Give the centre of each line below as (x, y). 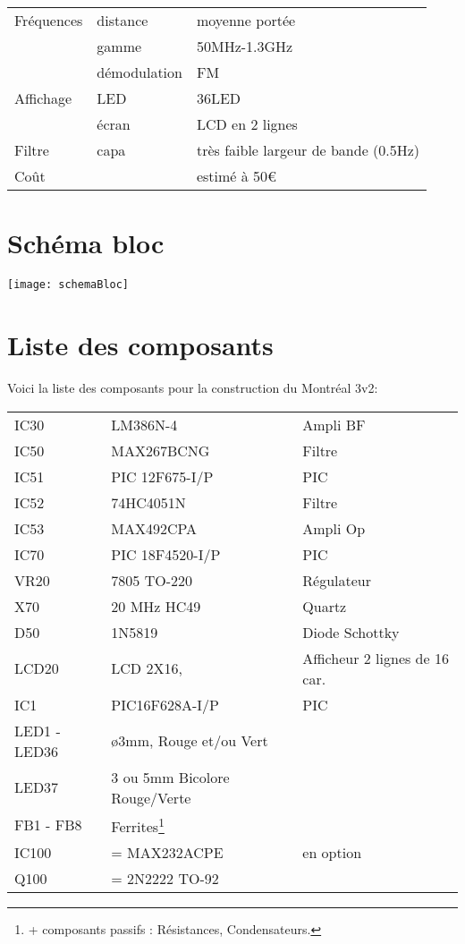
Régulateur (337, 580)
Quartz (325, 606)
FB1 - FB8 (48, 825)
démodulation (139, 72)
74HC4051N (148, 502)
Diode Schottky (351, 632)
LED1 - (38, 730)
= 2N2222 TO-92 (165, 878)
